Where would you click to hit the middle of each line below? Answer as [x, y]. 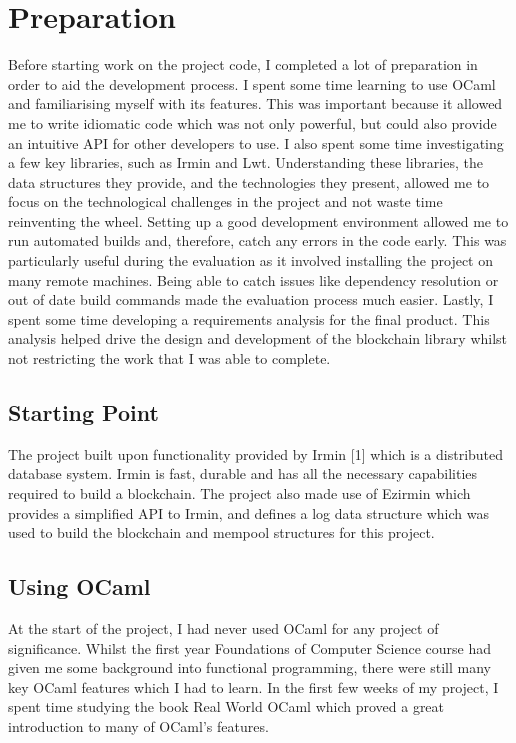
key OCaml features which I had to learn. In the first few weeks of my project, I [253, 686]
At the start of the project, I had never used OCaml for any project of [223, 628]
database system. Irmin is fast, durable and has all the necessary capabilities [243, 473]
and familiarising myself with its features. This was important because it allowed [255, 103]
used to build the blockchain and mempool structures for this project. [221, 532]
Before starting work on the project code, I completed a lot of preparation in [243, 64]
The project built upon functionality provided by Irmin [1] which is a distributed [256, 453]
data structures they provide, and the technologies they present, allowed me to [249, 181]
